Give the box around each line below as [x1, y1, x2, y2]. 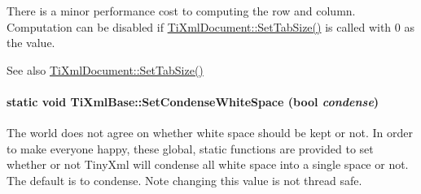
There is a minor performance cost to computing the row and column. [7, 2, 356, 19]
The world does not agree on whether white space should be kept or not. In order [7, 124, 413, 141]
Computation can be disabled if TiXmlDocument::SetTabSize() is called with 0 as [7, 18, 414, 35]
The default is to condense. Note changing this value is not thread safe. [7, 171, 362, 188]
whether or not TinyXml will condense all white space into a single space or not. [7, 156, 409, 173]
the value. [7, 34, 55, 51]
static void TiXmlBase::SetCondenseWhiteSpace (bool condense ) [7, 93, 379, 110]
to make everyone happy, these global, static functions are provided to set [7, 140, 374, 157]
